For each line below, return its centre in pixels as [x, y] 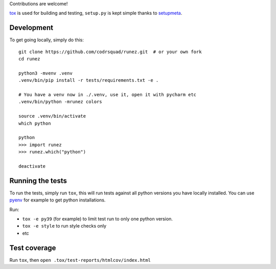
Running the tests [38, 181]
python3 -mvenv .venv [45, 73]
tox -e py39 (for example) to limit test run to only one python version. [98, 219]
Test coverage [33, 248]
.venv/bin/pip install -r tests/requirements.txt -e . [89, 80]
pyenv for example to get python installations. [57, 200]
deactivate [32, 166]
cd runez [29, 59]
